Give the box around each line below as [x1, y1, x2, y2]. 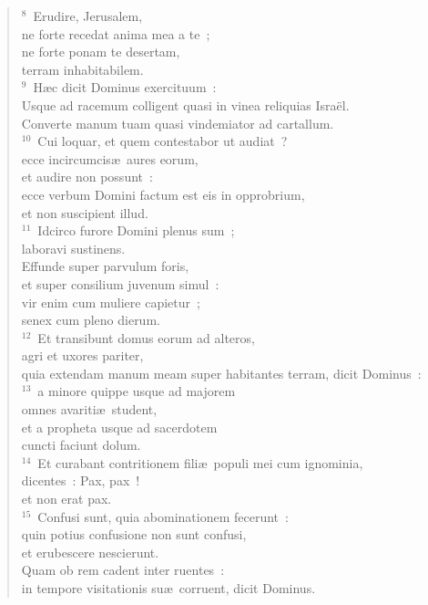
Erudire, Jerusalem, [33, 6, 143, 25]
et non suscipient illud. [21, 203, 148, 222]
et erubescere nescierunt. [21, 542, 159, 561]
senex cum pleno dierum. [21, 310, 160, 329]
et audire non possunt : [21, 167, 153, 186]
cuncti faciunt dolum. [21, 435, 141, 454]
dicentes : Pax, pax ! [21, 471, 140, 490]
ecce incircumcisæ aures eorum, [21, 149, 199, 168]
